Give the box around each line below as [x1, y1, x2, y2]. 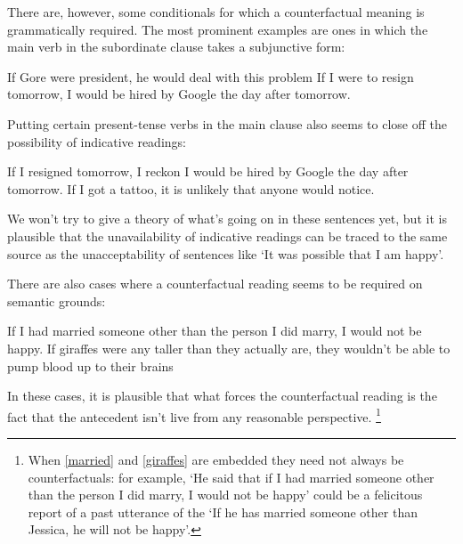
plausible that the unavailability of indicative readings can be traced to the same [7, 226, 448, 245]
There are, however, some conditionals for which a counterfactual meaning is [7, 3, 425, 20]
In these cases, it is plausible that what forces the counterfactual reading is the [7, 386, 437, 405]
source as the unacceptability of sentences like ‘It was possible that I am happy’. [7, 244, 444, 263]
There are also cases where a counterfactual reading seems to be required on [7, 274, 423, 293]
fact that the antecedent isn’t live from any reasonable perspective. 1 [7, 404, 381, 426]
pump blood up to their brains [7, 356, 174, 375]
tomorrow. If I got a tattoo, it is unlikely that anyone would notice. [7, 179, 375, 198]
